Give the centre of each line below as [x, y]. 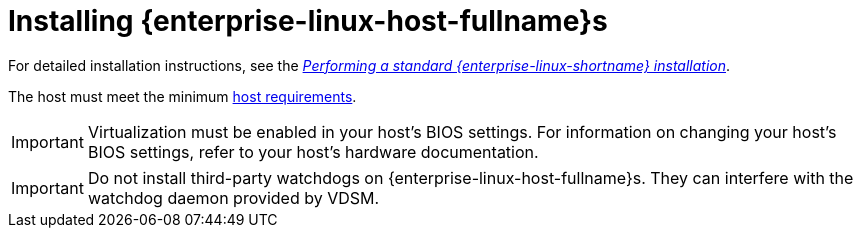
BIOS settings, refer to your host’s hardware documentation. [313, 151]
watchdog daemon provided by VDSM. [233, 197]
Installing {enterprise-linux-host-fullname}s [308, 21]
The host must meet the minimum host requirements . [182, 96]
